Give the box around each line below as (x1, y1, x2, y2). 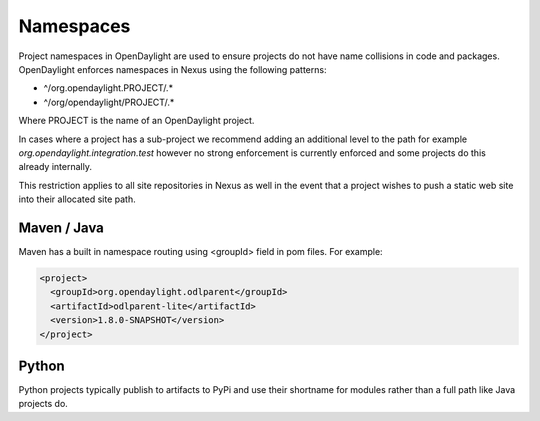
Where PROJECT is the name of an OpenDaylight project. (18, 115, 255, 127)
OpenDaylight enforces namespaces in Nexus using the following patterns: (18, 63, 327, 75)
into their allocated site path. (18, 193, 136, 205)
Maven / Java (18, 219, 104, 236)
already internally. (18, 161, 92, 173)
